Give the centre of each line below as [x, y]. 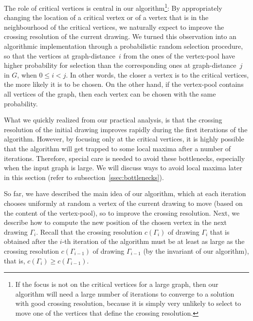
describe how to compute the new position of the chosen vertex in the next [115, 222]
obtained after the [31, 241]
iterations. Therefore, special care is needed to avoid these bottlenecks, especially [125, 158]
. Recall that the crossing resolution [89, 231]
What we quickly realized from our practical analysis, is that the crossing [113, 120]
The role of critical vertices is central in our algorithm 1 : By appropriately [113, 7]
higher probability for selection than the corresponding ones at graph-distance [120, 65]
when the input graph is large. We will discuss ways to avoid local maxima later [123, 168]
